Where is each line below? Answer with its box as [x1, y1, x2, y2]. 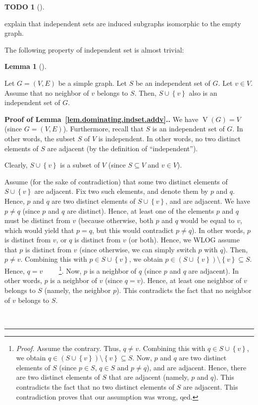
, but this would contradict [92, 225, 174, 235]
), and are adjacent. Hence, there [147, 362, 247, 372]
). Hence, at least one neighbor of [140, 275, 242, 286]
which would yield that [4, 225, 74, 235]
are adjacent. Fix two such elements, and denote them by [34, 186, 208, 196]
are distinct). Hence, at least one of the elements [67, 205, 214, 216]
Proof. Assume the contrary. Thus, [16, 343, 121, 353]
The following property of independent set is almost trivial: [4, 44, 184, 55]
